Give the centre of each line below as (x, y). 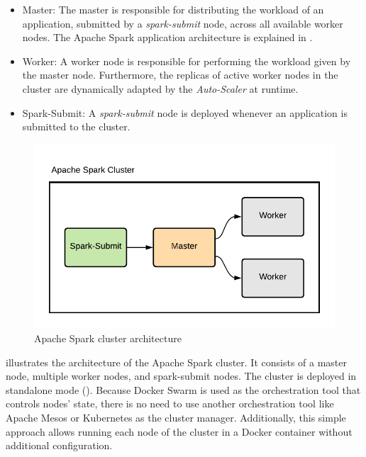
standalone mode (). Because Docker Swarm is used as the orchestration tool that (183, 389)
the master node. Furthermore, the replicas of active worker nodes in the (180, 75)
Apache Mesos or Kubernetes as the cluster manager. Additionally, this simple (176, 417)
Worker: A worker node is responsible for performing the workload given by (187, 61)
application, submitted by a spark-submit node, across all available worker (183, 23)
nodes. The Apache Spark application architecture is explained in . (167, 37)
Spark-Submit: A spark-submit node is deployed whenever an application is (185, 112)
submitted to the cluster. (76, 126)
